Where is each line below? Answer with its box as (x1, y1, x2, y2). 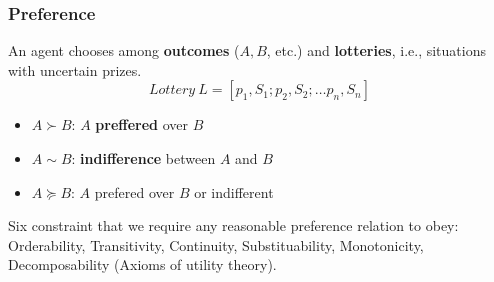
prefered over (94, 181, 175, 202)
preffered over (95, 114, 189, 135)
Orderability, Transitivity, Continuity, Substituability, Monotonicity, (8, 234, 424, 255)
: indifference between (71, 148, 216, 168)
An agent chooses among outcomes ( (8, 40, 240, 61)
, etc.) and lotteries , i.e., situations (266, 40, 486, 61)
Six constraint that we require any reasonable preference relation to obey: (8, 215, 459, 236)
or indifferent (194, 181, 274, 202)
